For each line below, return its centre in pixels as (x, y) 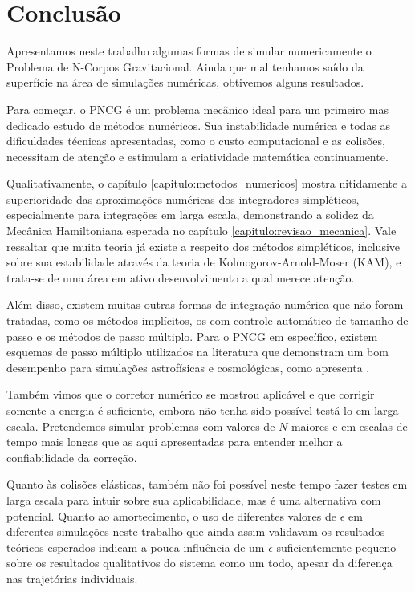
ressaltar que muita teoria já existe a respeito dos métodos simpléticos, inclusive (203, 246)
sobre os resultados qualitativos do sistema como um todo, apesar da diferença (199, 563)
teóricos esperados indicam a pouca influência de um (136, 547)
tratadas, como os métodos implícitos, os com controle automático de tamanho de (207, 320)
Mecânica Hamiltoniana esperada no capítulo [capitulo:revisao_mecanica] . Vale (201, 231)
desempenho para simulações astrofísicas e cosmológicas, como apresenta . (188, 367)
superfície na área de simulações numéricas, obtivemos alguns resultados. (185, 82)
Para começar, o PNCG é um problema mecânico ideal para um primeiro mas (197, 109)
